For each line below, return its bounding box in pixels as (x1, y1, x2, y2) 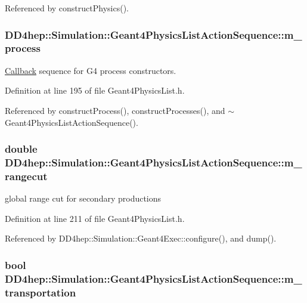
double (5, 141, 38, 156)
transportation (5, 285, 76, 299)
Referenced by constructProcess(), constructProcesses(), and (5, 104, 225, 116)
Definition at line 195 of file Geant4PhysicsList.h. (5, 84, 185, 97)
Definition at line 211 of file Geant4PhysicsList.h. (5, 212, 185, 224)
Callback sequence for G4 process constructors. (5, 64, 176, 76)
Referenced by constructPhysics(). (5, 2, 129, 14)
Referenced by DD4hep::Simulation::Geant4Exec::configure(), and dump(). (5, 232, 277, 245)
